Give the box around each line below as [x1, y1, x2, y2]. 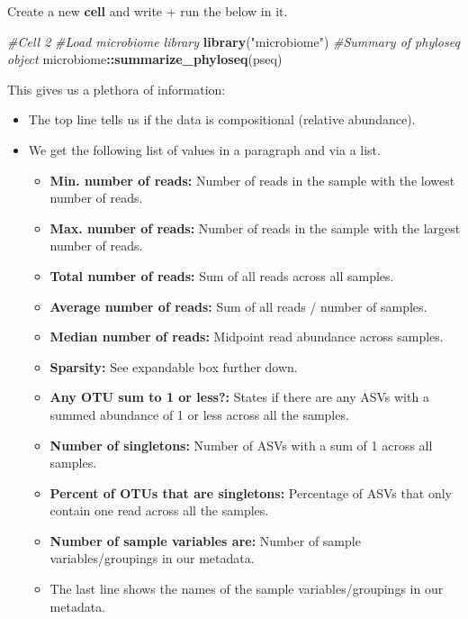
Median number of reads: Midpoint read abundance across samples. [49, 327, 444, 346]
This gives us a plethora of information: [7, 79, 226, 98]
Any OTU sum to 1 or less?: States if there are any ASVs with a [49, 387, 429, 406]
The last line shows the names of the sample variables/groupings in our [49, 579, 444, 598]
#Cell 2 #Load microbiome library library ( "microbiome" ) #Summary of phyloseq [7, 32, 460, 50]
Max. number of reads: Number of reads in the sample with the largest [49, 218, 461, 237]
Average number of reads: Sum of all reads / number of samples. [49, 296, 427, 315]
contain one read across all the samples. [49, 501, 269, 520]
